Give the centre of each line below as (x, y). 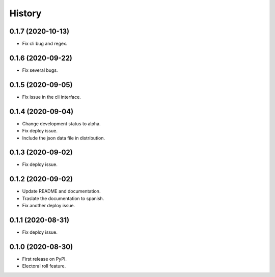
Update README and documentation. (61, 191)
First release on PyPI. (45, 259)
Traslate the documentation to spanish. (63, 198)
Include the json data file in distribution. (64, 138)
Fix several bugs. (40, 70)
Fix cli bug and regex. (45, 44)
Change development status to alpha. (61, 123)
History (25, 13)
